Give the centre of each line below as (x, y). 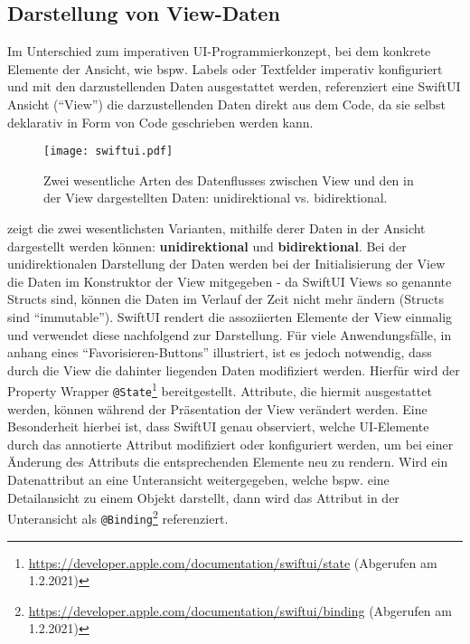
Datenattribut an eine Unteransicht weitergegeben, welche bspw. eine (198, 480)
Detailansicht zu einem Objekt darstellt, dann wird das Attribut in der (203, 497)
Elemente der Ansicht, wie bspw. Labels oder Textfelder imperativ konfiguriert (225, 68)
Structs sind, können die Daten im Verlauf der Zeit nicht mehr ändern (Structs (226, 299)
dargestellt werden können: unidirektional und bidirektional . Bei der (207, 246)
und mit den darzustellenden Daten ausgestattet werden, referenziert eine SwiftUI (234, 86)
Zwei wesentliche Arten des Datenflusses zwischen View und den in (229, 180)
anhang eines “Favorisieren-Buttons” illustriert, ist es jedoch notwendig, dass (220, 352)
